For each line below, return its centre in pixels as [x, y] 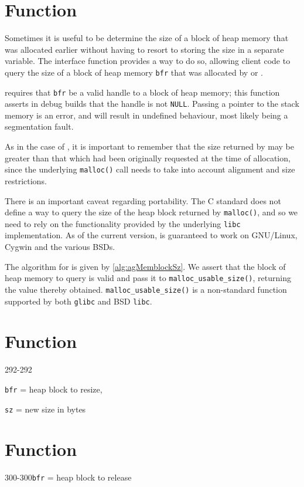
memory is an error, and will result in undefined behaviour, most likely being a [146, 115]
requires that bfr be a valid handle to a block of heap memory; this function [142, 92]
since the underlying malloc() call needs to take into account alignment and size [150, 169]
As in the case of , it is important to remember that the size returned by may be [149, 146]
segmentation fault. [39, 126]
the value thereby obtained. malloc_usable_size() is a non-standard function [146, 289]
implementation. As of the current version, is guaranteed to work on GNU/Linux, [151, 235]
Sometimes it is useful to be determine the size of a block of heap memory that [147, 38]
